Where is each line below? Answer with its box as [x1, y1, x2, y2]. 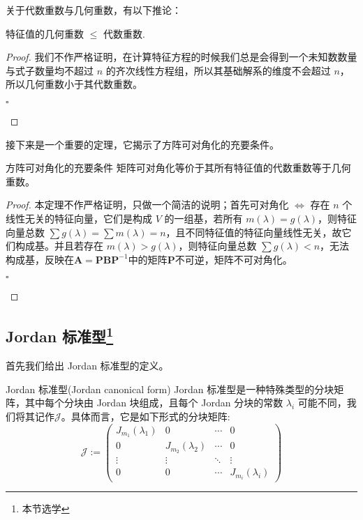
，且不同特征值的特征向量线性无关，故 [165, 224, 342, 239]
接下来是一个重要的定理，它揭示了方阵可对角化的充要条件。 [6, 137, 279, 151]
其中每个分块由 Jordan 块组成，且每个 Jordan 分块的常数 [24, 395, 283, 410]
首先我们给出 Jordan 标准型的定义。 [6, 358, 169, 373]
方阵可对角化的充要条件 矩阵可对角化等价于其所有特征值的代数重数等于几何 [6, 160, 351, 175]
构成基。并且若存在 [15, 238, 103, 253]
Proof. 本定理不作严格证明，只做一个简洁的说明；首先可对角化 [6, 197, 289, 212]
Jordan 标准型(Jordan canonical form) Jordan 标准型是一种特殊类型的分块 [6, 381, 334, 396]
